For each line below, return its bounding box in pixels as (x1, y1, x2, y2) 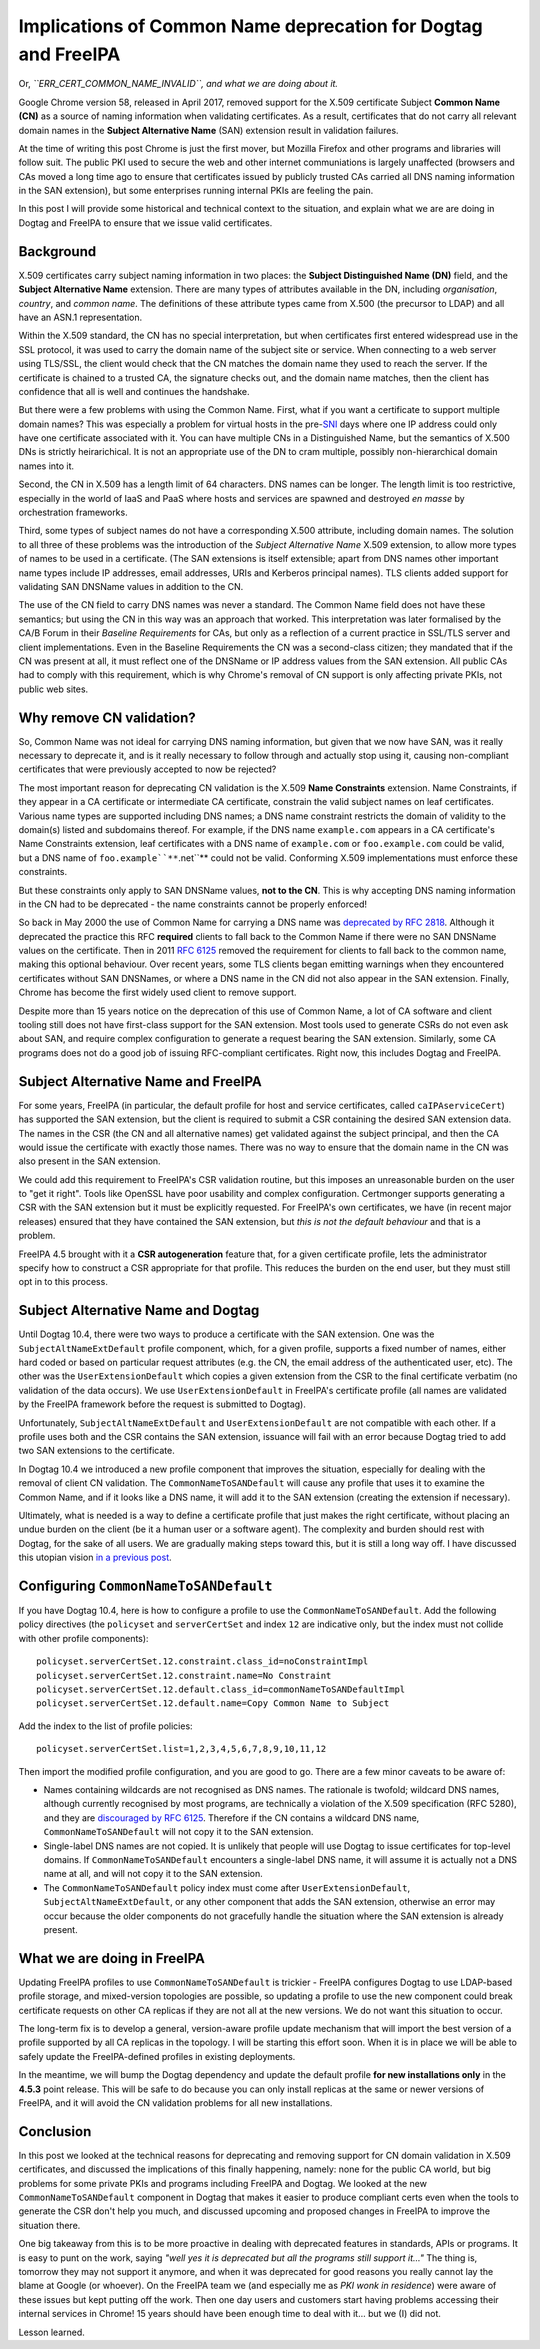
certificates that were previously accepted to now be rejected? (18, 763, 277, 775)
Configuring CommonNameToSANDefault (18, 1577, 273, 1594)
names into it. (18, 460, 75, 472)
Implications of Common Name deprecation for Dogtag (18, 15, 484, 37)
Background (18, 243, 97, 260)
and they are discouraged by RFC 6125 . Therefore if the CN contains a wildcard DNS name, (43, 1811, 420, 1824)
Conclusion (18, 2123, 92, 2140)
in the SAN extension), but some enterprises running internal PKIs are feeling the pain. (18, 185, 374, 197)
